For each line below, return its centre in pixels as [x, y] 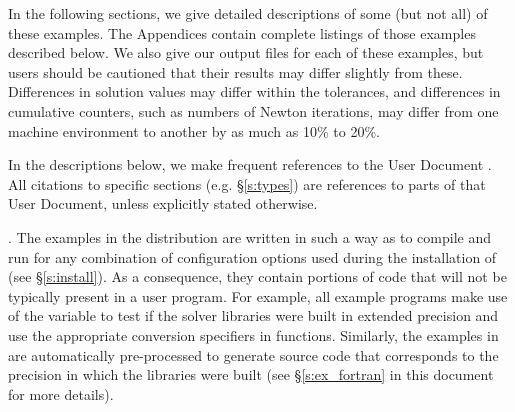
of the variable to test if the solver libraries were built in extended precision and [253, 315]
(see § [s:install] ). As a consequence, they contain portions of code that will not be [257, 276]
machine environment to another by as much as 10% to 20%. [194, 130]
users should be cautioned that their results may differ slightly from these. [235, 71]
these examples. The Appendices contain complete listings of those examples [242, 32]
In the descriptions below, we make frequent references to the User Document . [250, 164]
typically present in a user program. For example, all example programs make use [258, 295]
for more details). [61, 393]
